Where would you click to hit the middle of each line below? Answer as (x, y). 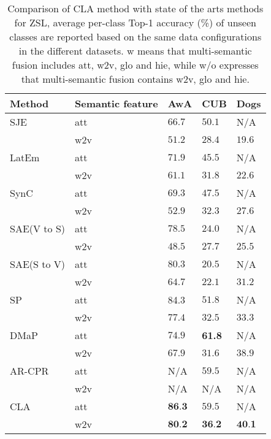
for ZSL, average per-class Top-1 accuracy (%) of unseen (135, 22)
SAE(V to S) (38, 228)
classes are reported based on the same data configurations (135, 36)
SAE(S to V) (38, 264)
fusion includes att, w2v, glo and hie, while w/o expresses (135, 65)
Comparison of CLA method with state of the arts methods (135, 8)
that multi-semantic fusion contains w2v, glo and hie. (135, 79)
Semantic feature (116, 103)
